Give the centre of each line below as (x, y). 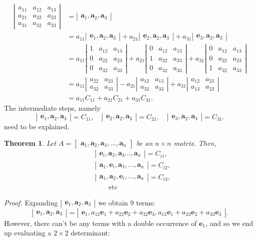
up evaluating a (28, 233)
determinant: (90, 233)
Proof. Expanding (31, 202)
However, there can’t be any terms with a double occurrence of (100, 223)
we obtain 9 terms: (127, 202)
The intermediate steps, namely (52, 108)
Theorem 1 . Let (30, 143)
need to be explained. (37, 126)
